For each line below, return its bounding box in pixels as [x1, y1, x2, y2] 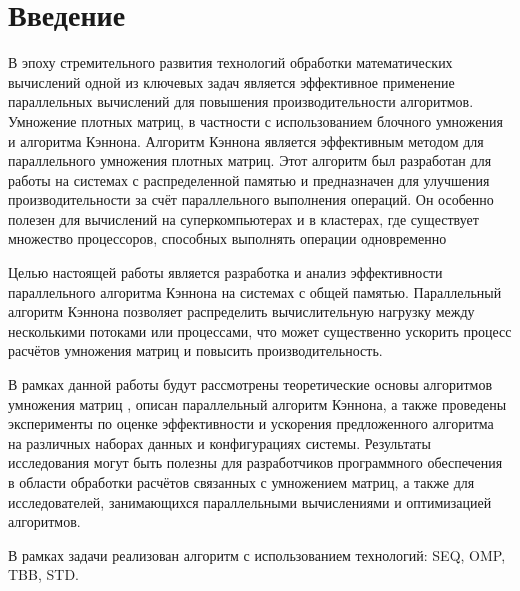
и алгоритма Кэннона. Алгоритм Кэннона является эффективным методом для [8, 130, 484, 151]
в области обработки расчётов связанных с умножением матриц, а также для [8, 472, 475, 492]
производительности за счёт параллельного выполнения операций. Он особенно [8, 189, 494, 210]
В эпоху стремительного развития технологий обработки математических [8, 52, 453, 73]
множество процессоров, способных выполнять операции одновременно [8, 228, 447, 249]
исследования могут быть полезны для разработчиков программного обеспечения [8, 452, 503, 473]
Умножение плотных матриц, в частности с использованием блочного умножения [8, 110, 503, 131]
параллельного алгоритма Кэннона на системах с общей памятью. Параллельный [8, 281, 502, 302]
